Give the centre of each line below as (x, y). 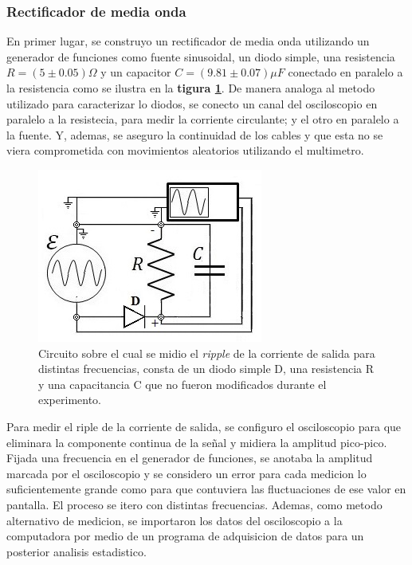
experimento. (70, 400)
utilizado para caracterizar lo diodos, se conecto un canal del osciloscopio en (192, 103)
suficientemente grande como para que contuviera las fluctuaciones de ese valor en (206, 489)
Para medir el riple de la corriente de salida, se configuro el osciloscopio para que (204, 426)
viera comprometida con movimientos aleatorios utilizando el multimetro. (185, 150)
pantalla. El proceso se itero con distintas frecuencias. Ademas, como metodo (194, 504)
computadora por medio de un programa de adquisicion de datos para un (185, 536)
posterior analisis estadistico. (77, 551)
